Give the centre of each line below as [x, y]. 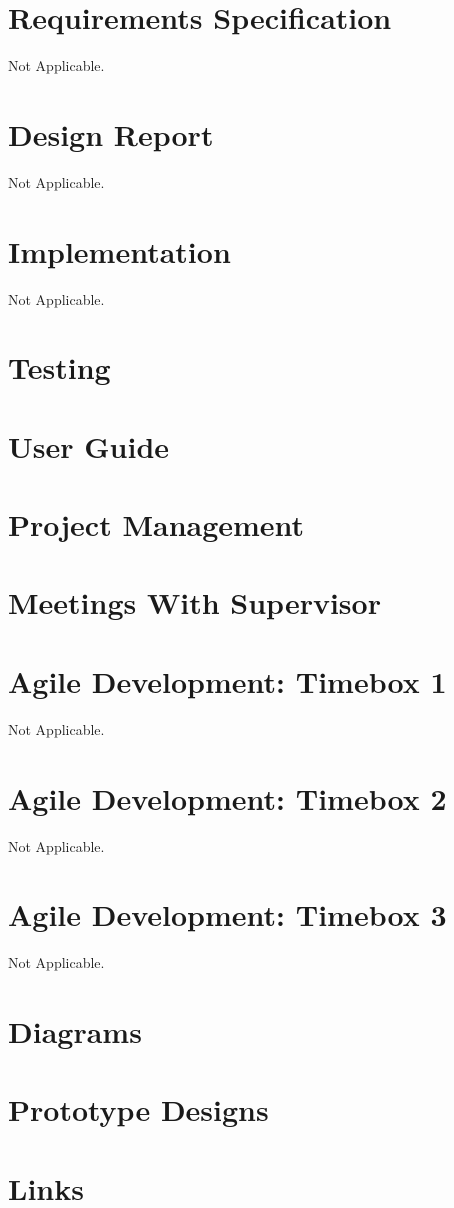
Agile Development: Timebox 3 [227, 914]
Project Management [156, 524]
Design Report [111, 133]
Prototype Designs [138, 1109]
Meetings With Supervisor [194, 602]
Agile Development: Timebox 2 [227, 797]
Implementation [119, 250]
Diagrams [75, 1031]
